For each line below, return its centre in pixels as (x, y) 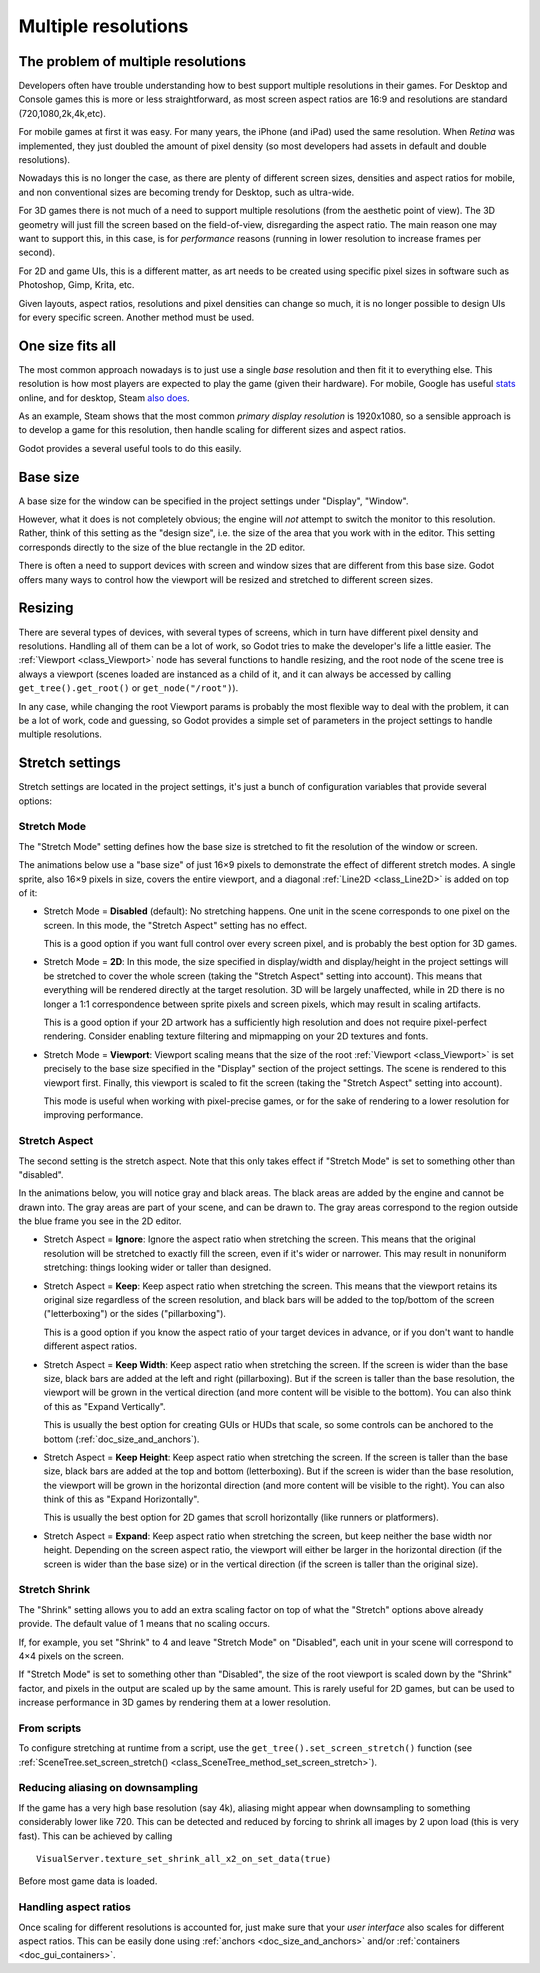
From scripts (50, 1728)
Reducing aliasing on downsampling (108, 1788)
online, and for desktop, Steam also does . (104, 397)
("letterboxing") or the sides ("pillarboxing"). (135, 1314)
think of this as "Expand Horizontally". (121, 1499)
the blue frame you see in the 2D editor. (100, 1221)
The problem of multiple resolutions (132, 61)
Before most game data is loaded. (88, 1881)
